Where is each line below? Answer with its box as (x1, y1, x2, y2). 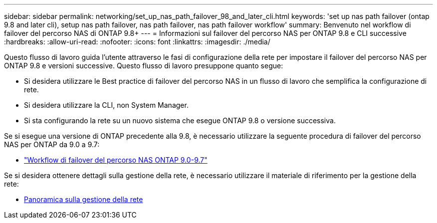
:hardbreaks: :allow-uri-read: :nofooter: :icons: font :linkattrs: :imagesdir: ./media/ (4, 37, 270, 46)
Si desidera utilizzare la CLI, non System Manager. (24, 101, 189, 109)
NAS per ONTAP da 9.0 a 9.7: (4, 140, 100, 149)
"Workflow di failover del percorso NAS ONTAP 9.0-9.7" (24, 156, 208, 164)
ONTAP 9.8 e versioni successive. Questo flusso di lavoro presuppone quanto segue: (4, 61, 283, 70)
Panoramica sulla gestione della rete (24, 195, 143, 204)
